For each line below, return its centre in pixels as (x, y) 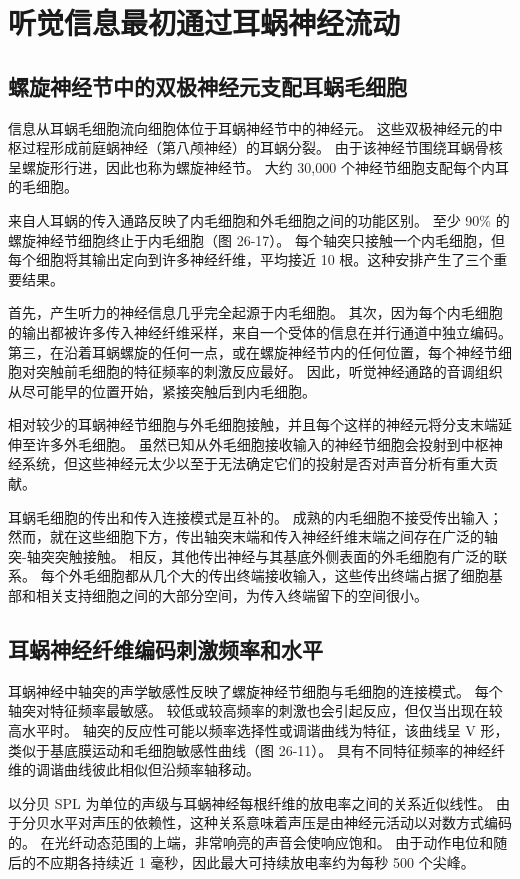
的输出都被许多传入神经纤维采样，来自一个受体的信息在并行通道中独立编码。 (260, 331)
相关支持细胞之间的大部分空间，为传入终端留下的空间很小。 (231, 595)
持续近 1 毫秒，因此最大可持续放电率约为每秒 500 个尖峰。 (283, 861)
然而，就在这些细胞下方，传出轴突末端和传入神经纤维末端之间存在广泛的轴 (253, 536)
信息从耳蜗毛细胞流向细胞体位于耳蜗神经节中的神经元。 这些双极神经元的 (248, 127)
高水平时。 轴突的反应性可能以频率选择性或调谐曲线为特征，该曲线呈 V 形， (258, 730)
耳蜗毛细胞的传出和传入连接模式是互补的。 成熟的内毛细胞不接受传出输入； (255, 516)
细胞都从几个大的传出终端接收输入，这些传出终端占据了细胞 (292, 575)
